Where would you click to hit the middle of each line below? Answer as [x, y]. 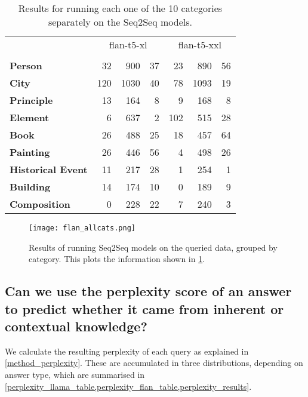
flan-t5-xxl [200, 44]
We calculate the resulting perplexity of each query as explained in [127, 351]
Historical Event [49, 169]
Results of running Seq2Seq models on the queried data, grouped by [153, 247]
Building [30, 187]
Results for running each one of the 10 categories [120, 8]
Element [30, 117]
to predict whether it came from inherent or [144, 308]
